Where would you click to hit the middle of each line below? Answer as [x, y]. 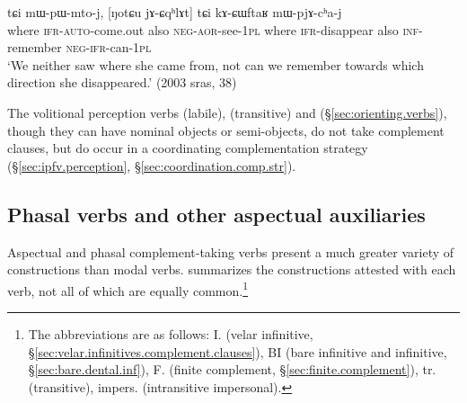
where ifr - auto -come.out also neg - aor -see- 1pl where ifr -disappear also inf [213, 29]
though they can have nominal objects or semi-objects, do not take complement [226, 130]
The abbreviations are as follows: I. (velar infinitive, [171, 333]
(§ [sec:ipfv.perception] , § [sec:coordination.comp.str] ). [152, 165]
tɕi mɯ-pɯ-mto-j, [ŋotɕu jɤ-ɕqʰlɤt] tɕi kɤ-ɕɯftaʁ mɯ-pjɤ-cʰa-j [175, 12]
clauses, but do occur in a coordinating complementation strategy [188, 148]
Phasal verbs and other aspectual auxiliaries [216, 214]
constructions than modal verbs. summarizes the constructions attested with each [232, 269]
